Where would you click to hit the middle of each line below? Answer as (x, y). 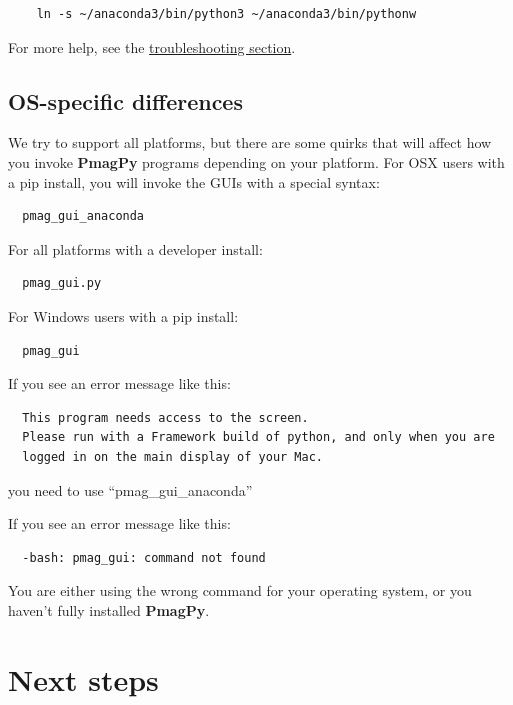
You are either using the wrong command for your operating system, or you (240, 590)
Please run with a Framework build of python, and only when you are (258, 437)
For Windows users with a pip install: (123, 315)
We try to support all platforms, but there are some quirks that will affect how (250, 142)
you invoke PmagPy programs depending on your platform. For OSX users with (256, 161)
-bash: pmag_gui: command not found (144, 557)
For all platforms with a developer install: (135, 248)
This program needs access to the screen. (165, 417)
